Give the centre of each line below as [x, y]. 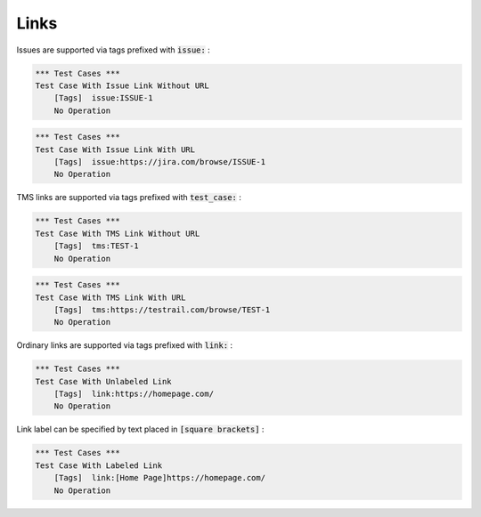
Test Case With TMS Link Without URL [118, 233]
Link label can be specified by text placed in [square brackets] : [140, 429]
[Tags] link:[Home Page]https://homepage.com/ [160, 478]
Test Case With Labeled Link [99, 465]
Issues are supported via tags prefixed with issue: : [114, 50]
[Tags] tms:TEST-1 [97, 246]
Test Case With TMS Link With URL [110, 297]
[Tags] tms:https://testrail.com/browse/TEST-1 [162, 310]
